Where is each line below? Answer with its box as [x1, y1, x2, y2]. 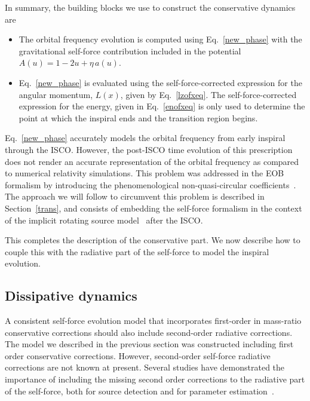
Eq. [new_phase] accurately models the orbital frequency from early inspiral [5, 131, 286, 144]
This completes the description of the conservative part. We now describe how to [5, 234, 300, 246]
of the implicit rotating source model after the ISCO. [5, 213, 203, 226]
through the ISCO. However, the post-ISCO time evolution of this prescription [5, 143, 293, 155]
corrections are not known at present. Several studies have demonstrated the [5, 361, 285, 374]
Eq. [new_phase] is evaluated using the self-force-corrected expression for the [19, 76, 302, 88]
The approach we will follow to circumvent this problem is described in [5, 190, 265, 203]
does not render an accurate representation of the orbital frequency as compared [5, 155, 299, 167]
